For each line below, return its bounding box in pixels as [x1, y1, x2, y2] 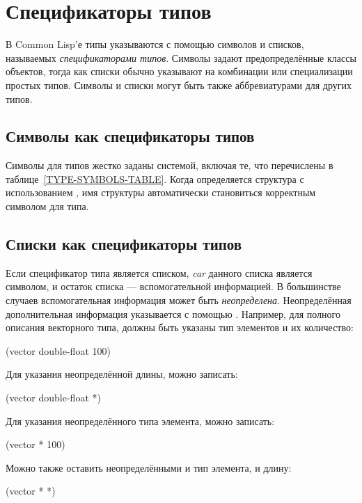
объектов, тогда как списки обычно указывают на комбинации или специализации [6, 64, 353, 79]
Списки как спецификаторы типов [6, 233, 242, 255]
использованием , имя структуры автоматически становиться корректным [6, 185, 316, 200]
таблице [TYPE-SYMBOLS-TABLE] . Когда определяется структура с [6, 171, 304, 186]
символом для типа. [6, 199, 89, 214]
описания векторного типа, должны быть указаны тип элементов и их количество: [6, 320, 354, 335]
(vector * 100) [6, 437, 65, 452]
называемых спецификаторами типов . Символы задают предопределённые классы [6, 50, 356, 65]
